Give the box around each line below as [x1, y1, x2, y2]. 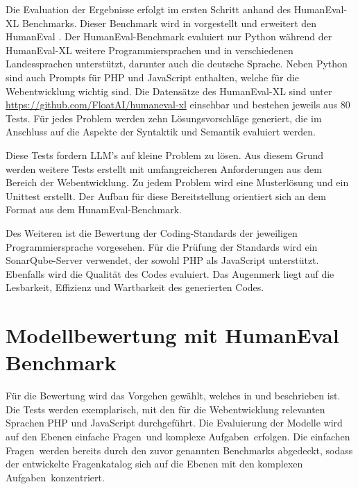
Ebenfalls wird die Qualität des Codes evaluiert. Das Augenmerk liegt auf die [6, 266, 334, 281]
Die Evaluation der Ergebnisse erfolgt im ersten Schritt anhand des [6, 2, 291, 16]
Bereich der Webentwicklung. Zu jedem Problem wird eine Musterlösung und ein [6, 175, 349, 190]
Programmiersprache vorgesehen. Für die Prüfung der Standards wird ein [6, 239, 318, 254]
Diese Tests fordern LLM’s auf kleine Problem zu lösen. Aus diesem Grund [6, 147, 324, 162]
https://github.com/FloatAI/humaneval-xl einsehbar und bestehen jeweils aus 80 [6, 97, 350, 112]
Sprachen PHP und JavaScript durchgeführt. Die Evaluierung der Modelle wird [6, 415, 343, 430]
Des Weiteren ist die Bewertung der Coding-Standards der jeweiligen [6, 225, 298, 240]
